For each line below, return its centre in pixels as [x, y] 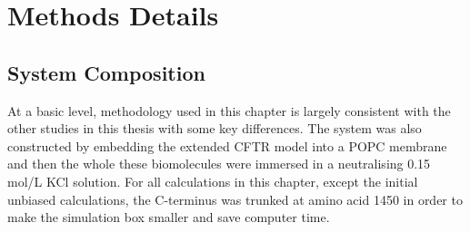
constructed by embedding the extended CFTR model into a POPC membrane [227, 145]
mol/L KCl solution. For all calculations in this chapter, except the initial [213, 181]
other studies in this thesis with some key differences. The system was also [215, 128]
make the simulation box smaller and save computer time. [169, 217]
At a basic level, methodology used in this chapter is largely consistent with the [229, 110]
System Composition [106, 72]
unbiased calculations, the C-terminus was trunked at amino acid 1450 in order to [235, 199]
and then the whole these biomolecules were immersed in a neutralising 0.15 [219, 164]
